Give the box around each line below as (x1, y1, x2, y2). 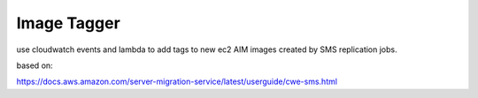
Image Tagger (16, 13, 121, 33)
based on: (16, 60, 53, 71)
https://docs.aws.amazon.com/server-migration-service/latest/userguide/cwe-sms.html (16, 76, 338, 87)
